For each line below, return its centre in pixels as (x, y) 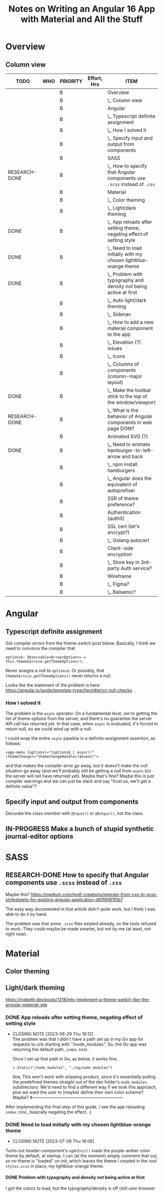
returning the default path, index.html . (51, 1050)
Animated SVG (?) (128, 436)
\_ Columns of (123, 364)
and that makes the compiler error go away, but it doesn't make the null (77, 766)
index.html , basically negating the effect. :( (48, 1112)
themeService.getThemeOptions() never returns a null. (59, 676)
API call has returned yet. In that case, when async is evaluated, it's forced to (82, 724)
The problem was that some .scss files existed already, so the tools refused (81, 923)
